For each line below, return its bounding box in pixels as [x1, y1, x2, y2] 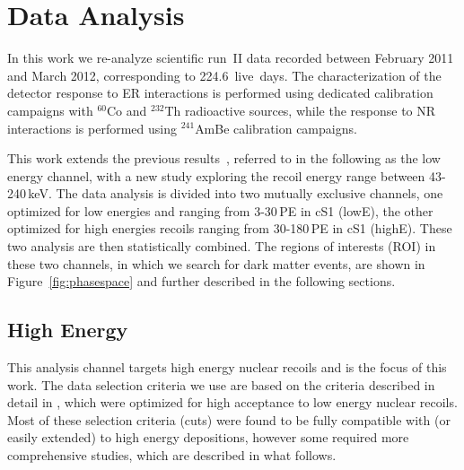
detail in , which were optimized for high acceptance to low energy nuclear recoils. [7, 393, 458, 412]
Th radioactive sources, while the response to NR [164, 100, 436, 119]
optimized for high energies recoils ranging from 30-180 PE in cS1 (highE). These [7, 219, 452, 238]
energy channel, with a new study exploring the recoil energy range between [7, 166, 425, 185]
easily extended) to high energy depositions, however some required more [7, 428, 409, 447]
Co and [107, 100, 147, 119]
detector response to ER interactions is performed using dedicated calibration [7, 83, 433, 102]
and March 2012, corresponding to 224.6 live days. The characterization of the [7, 65, 442, 84]
